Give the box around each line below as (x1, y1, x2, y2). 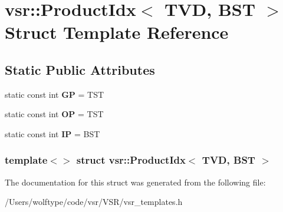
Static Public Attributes (5, 60, 155, 78)
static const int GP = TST (5, 88, 104, 100)
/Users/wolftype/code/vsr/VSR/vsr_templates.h (5, 196, 183, 208)
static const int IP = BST (5, 127, 100, 140)
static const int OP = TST (5, 108, 104, 120)
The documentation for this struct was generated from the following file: (5, 175, 266, 188)
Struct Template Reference (5, 20, 229, 44)
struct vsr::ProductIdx (76, 153, 186, 167)
